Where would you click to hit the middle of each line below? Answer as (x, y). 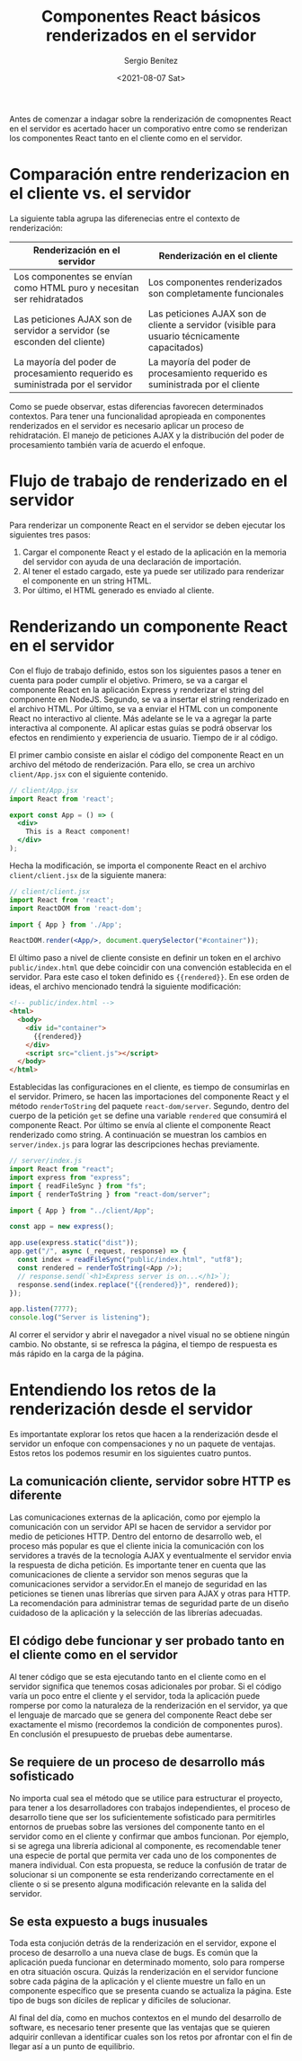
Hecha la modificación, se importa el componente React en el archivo (138, 866)
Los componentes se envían (73, 276)
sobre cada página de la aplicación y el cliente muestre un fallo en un (138, 1981)
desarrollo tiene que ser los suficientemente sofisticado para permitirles (142, 1817)
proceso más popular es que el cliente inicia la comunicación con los (137, 1546)
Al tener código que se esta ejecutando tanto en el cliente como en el (138, 1676)
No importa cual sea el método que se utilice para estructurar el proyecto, (146, 1798)
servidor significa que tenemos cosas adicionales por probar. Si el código (145, 1686)
